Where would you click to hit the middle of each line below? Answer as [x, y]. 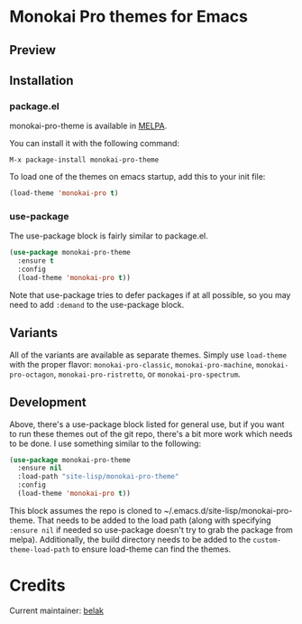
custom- [267, 540]
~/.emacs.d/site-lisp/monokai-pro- [228, 510]
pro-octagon [32, 375]
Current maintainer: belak [57, 610]
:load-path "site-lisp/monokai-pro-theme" [98, 477]
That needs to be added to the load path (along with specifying [155, 520]
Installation [41, 80]
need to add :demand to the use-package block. [97, 304]
